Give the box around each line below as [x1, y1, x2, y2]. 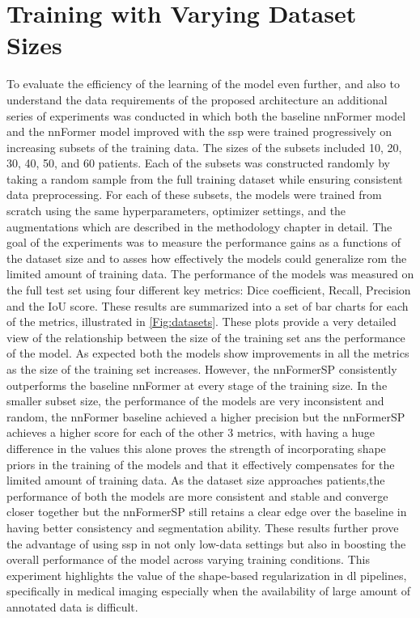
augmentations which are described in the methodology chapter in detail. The [6, 218, 392, 235]
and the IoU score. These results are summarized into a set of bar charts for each [6, 297, 409, 314]
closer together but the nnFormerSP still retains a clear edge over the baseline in [6, 503, 407, 520]
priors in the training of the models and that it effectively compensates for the [6, 455, 395, 472]
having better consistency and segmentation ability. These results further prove [6, 519, 399, 535]
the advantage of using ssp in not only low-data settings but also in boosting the [6, 535, 406, 552]
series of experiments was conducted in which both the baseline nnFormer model [6, 107, 406, 124]
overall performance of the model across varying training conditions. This [6, 551, 370, 568]
